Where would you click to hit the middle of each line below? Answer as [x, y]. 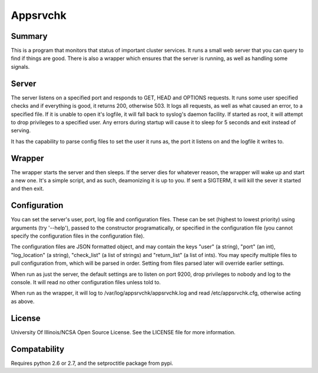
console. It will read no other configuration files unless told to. [86, 282]
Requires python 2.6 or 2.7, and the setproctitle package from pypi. [92, 363]
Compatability [38, 349]
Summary [29, 36]
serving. [21, 131]
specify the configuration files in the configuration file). [78, 236]
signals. [20, 66]
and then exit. [27, 189]
